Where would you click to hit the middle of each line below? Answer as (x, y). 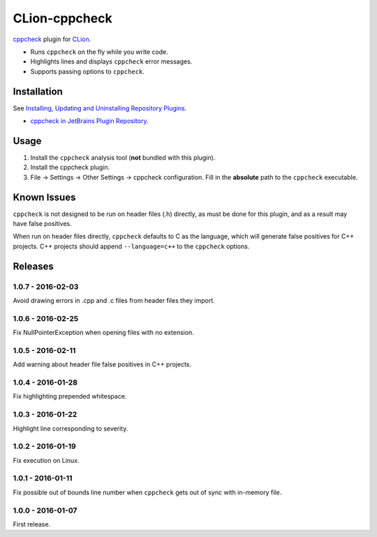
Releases (33, 266)
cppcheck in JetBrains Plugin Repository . (89, 121)
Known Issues (44, 197)
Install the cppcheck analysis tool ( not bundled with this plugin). (123, 157)
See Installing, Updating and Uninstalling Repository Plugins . (100, 108)
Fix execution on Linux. (46, 460)
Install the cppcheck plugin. (70, 167)
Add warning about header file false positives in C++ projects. (102, 364)
